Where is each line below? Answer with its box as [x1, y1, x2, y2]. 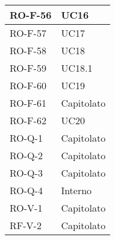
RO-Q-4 [10, 183, 43, 197]
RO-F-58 [10, 43, 46, 57]
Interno [61, 183, 92, 197]
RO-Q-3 [10, 166, 43, 180]
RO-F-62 [10, 113, 46, 127]
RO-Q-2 [10, 148, 43, 162]
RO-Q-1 [10, 131, 43, 145]
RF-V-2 [10, 218, 42, 232]
